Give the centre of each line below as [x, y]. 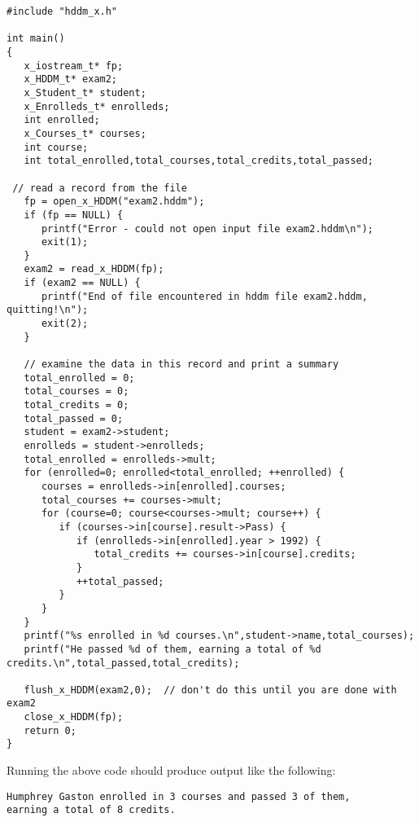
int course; [56, 147]
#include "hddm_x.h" [62, 11]
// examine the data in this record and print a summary [181, 365]
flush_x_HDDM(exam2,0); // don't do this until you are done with [210, 690]
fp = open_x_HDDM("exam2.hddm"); [114, 202]
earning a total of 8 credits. [91, 810]
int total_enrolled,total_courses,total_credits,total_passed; [199, 161]
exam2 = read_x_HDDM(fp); [94, 269]
